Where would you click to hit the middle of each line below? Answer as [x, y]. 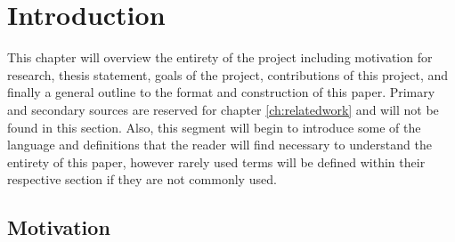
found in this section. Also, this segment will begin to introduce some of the [214, 127]
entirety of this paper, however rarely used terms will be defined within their [216, 161]
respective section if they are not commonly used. [142, 179]
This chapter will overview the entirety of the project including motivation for [220, 57]
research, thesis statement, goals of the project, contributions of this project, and [228, 74]
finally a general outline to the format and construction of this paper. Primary [221, 92]
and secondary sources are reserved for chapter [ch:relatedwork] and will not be [223, 109]
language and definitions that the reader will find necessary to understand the [219, 145]
